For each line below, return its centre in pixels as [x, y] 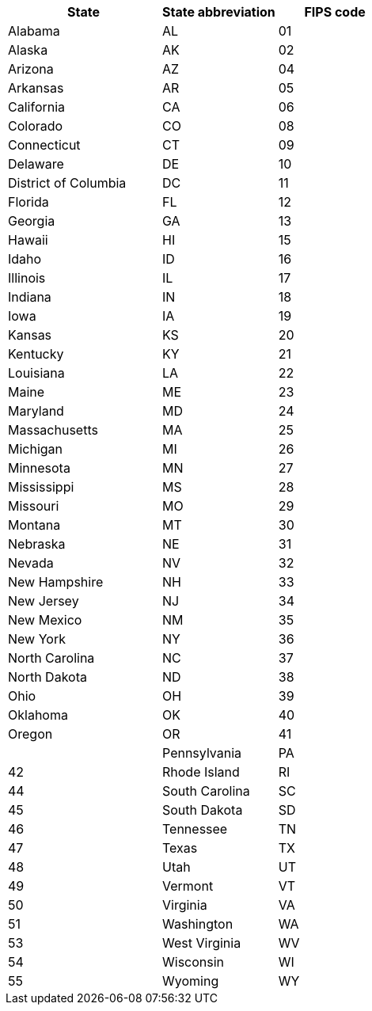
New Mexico [45, 620]
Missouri [34, 506]
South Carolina [206, 791]
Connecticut [44, 145]
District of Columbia [67, 183]
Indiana [30, 297]
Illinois [27, 278]
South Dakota [203, 810]
